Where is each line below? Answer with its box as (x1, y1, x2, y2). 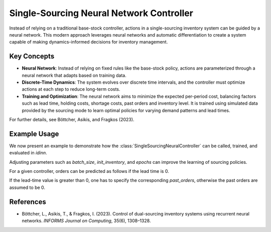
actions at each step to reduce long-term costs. (22, 86, 120, 92)
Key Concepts (9, 52, 55, 61)
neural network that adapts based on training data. (22, 72, 126, 78)
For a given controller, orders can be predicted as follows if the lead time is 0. (9, 168, 169, 174)
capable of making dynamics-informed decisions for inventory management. (9, 39, 168, 45)
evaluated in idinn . (9, 150, 47, 156)
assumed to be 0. (9, 184, 45, 190)
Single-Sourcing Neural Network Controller (9, 8, 193, 19)
